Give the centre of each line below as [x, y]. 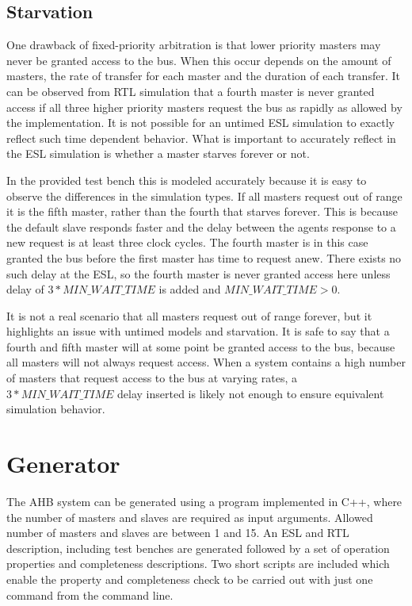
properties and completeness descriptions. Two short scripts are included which [198, 564]
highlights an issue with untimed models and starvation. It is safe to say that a [198, 331]
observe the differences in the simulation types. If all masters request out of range [204, 196]
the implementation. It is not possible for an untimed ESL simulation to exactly [200, 123]
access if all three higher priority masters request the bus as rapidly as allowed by [204, 107]
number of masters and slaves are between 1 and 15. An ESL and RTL [178, 533]
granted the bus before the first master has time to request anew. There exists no [204, 257]
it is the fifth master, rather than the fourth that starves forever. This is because [202, 211]
